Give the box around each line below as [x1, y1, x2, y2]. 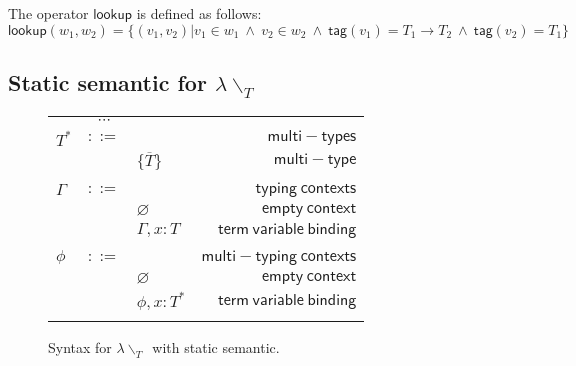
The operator [8, 3, 89, 23]
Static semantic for [8, 66, 207, 97]
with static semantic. [152, 337, 280, 358]
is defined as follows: [136, 3, 262, 23]
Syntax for [48, 337, 112, 358]
